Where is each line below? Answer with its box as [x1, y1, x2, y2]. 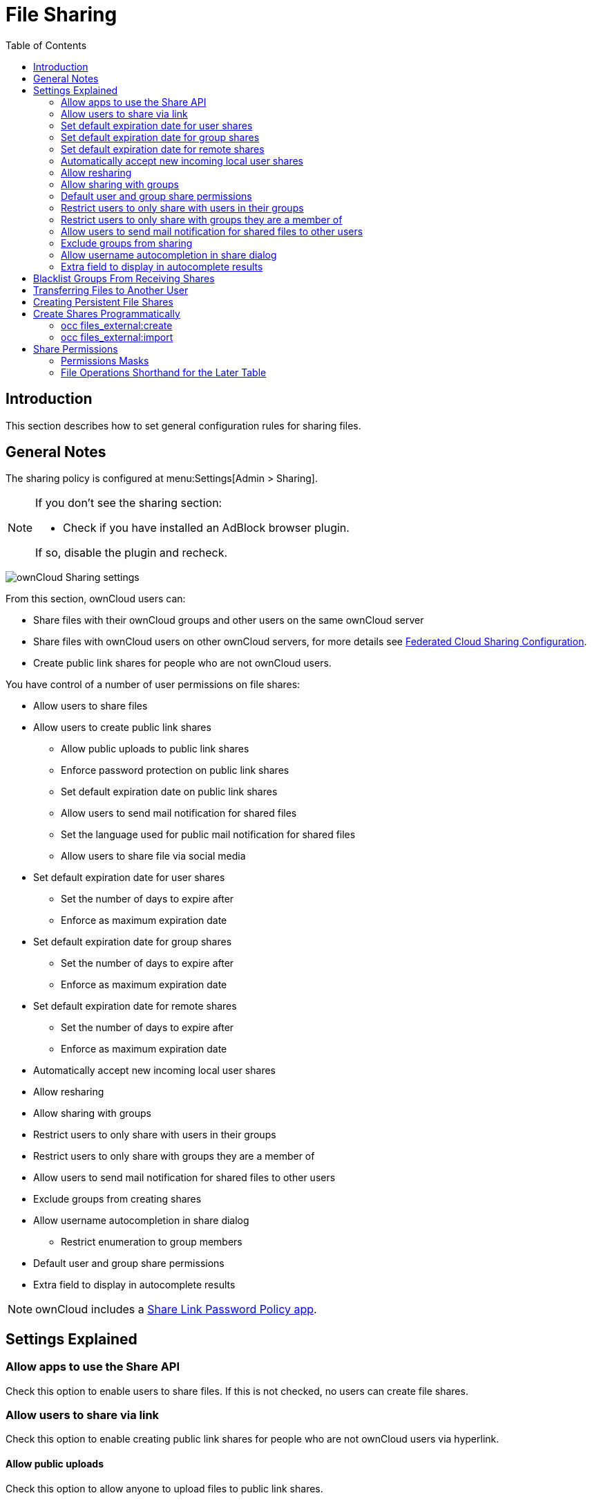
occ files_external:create [61, 319, 173, 331]
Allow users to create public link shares [33, 721, 211, 734]
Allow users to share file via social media [61, 850, 246, 862]
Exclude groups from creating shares [33, 1193, 202, 1205]
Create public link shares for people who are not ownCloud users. [33, 657, 332, 669]
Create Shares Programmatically [33, 307, 180, 320]
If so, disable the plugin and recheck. [35, 546, 228, 560]
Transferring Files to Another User [33, 284, 189, 296]
